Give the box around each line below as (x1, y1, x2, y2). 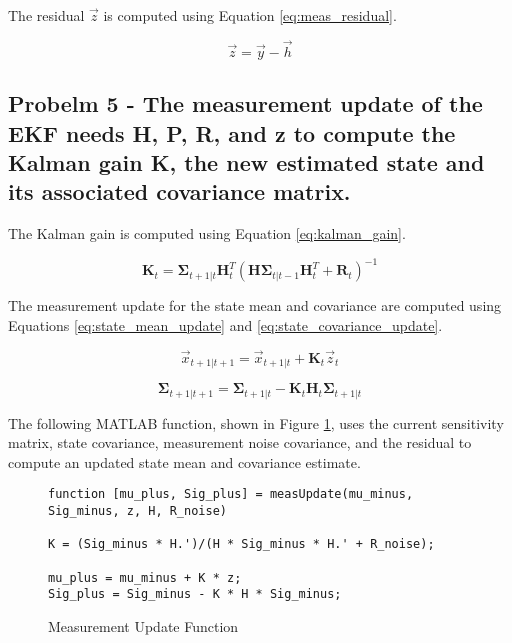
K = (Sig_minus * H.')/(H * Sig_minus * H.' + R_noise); (48, 537, 435, 552)
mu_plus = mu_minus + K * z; (48, 570, 242, 585)
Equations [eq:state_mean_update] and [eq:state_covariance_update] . (8, 314, 443, 335)
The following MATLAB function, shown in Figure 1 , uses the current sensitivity (8, 412, 504, 433)
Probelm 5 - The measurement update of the (8, 88, 483, 119)
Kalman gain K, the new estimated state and (8, 146, 485, 177)
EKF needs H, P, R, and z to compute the (8, 117, 456, 148)
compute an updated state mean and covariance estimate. (8, 451, 361, 472)
